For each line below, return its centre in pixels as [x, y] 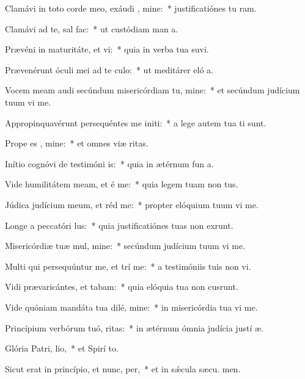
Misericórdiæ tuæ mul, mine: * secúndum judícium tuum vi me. [125, 246]
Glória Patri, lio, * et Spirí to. [62, 348]
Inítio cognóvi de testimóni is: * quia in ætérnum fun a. [109, 163]
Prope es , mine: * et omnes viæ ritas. [77, 143]
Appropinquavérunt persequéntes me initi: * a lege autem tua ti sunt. [136, 122]
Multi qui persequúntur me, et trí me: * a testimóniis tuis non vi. [128, 266]
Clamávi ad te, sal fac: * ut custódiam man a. [92, 28]
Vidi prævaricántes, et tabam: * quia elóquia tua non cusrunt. [122, 287]
